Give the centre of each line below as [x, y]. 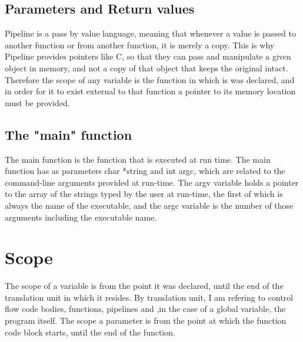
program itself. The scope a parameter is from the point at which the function [146, 320]
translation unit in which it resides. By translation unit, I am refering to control [149, 297]
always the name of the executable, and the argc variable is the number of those [149, 205]
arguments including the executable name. [81, 217]
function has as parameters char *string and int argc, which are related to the [145, 171]
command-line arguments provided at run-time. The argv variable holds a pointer [152, 182]
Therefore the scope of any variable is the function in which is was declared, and [150, 79]
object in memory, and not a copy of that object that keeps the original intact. [146, 68]
